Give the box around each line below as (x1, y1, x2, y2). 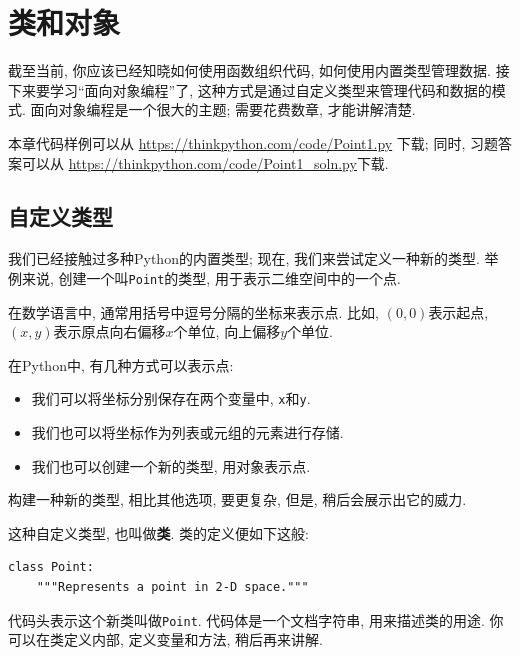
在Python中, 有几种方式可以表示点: (8, 354, 234, 375)
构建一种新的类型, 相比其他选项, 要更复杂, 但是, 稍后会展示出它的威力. (8, 489, 467, 510)
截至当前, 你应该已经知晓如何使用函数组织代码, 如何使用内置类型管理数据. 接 (8, 60, 510, 81)
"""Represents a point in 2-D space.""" (36, 579, 309, 594)
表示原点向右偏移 (53, 321, 166, 342)
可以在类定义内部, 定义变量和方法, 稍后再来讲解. (8, 629, 323, 650)
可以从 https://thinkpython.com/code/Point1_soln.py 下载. (21, 152, 389, 173)
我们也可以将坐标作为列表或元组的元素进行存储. (31, 421, 344, 442)
